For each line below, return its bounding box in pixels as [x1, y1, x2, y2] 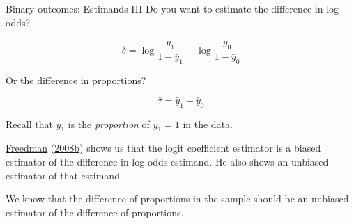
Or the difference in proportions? [6, 73, 146, 88]
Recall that [6, 116, 53, 131]
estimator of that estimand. [6, 168, 123, 182]
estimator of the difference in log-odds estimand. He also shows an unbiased [6, 154, 329, 169]
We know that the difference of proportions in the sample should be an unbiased [6, 191, 349, 206]
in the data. [183, 116, 233, 131]
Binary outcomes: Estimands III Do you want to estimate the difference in [6, 1, 323, 15]
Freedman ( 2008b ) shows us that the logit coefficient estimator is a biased [6, 141, 321, 155]
